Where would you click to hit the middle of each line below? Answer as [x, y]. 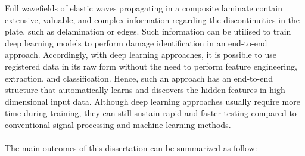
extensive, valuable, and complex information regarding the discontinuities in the [152, 19]
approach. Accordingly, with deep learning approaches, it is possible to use [141, 54]
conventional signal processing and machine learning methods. [118, 124]
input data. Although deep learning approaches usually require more [175, 101]
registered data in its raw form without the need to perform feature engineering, [151, 66]
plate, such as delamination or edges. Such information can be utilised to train [148, 31]
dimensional [27, 101]
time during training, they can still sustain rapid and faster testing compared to [151, 113]
